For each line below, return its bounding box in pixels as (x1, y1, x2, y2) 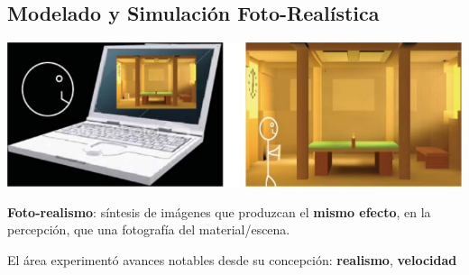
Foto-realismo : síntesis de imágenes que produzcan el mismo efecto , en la (7, 202, 431, 221)
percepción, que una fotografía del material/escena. (7, 220, 290, 239)
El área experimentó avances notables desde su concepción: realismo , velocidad (7, 250, 457, 269)
